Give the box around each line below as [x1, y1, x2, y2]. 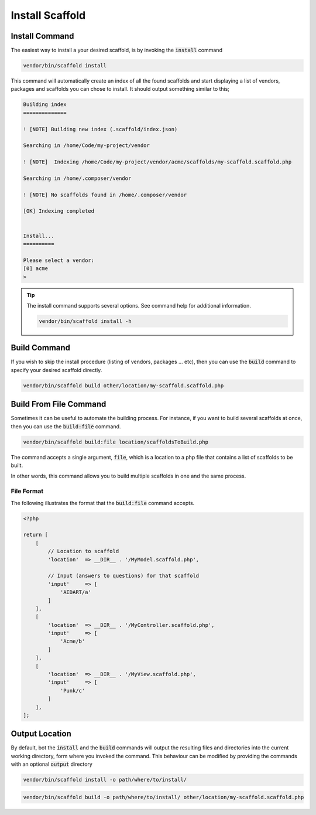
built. [11, 462, 23, 469]
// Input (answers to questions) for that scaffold [47, 572, 200, 579]
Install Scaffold [11, 9, 86, 22]
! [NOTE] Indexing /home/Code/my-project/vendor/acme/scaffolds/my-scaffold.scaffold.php [23, 159, 292, 165]
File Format [11, 487, 44, 495]
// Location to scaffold [47, 548, 119, 555]
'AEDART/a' [60, 589, 92, 596]
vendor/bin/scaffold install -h [39, 318, 132, 325]
